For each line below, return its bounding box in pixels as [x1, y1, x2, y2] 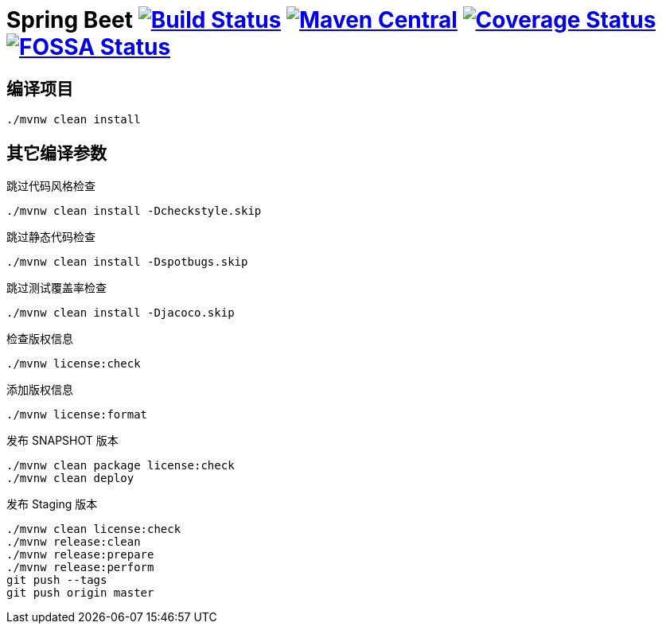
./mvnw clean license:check [6, 523, 181, 536]
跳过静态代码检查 [6, 230, 95, 244]
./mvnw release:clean [6, 535, 141, 549]
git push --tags [6, 574, 107, 587]
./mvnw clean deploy [6, 472, 134, 485]
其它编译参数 [6, 142, 107, 163]
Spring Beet [6, 6, 133, 33]
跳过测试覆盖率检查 [6, 281, 107, 295]
